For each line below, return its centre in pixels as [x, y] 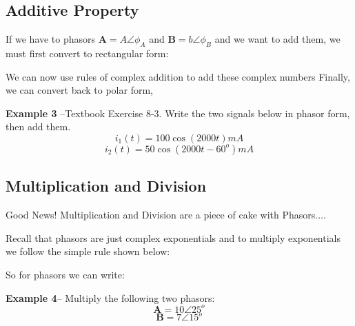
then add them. [38, 126]
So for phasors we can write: [65, 274]
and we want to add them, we [277, 39]
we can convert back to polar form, [79, 90]
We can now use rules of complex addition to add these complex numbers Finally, [178, 76]
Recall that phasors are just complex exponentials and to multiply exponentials [173, 237]
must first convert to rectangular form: [87, 53]
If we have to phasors [51, 39]
